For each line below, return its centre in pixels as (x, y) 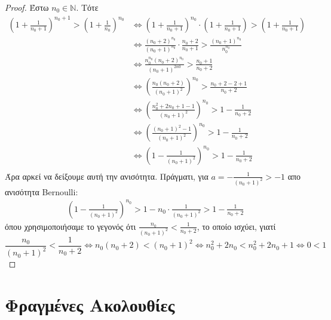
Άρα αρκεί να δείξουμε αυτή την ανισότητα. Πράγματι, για (107, 176)
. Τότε (87, 7)
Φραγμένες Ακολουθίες (90, 305)
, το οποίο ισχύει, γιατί (236, 226)
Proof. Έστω (27, 7)
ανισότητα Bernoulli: (42, 191)
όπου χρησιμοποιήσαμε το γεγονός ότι (71, 226)
